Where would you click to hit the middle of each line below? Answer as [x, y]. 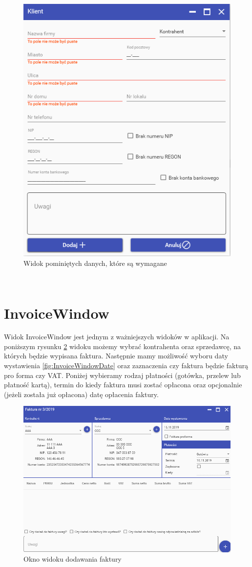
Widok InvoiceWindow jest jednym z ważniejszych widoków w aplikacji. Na [117, 337]
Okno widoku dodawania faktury [73, 559]
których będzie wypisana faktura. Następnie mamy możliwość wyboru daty [116, 356]
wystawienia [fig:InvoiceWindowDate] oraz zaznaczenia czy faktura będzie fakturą [126, 365]
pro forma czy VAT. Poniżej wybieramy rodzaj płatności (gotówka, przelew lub [122, 375]
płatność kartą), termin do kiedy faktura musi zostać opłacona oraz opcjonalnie [123, 385]
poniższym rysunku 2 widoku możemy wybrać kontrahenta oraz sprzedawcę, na [122, 346]
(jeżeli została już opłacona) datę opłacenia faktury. [81, 394]
